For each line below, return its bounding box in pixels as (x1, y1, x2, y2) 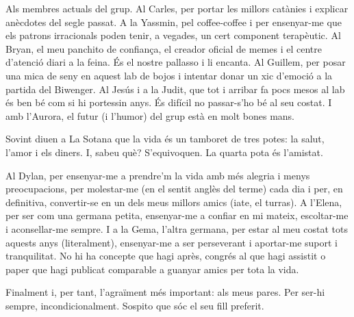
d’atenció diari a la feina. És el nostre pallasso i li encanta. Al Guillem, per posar (5, 55, 346, 69)
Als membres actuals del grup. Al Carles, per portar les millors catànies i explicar (5, 1, 349, 15)
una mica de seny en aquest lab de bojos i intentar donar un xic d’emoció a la (5, 68, 333, 82)
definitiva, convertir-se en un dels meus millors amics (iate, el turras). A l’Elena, (5, 194, 342, 209)
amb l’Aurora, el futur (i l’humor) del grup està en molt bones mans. (5, 108, 295, 123)
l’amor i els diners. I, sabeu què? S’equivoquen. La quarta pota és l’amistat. (5, 144, 323, 159)
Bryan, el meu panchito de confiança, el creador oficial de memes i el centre (5, 41, 322, 55)
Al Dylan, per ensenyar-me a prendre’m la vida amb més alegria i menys (5, 168, 310, 182)
